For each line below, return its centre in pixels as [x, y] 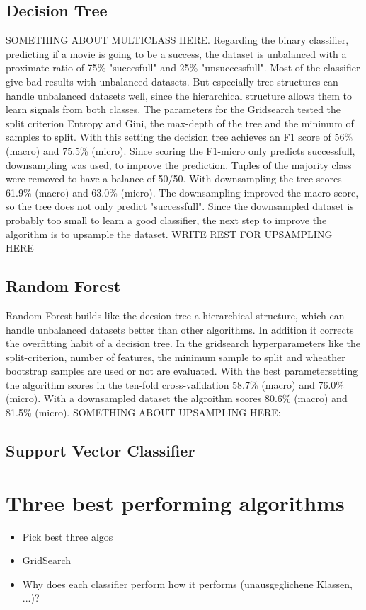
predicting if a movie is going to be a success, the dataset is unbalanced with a [176, 53]
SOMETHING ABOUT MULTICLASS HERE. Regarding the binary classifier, [177, 40]
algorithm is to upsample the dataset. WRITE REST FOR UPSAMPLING [169, 234]
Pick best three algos [68, 536]
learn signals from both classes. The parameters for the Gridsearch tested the [173, 109]
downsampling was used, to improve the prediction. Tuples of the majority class [179, 164]
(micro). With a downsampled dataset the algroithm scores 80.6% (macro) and [177, 398]
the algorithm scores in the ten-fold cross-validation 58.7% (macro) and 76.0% [175, 384]
